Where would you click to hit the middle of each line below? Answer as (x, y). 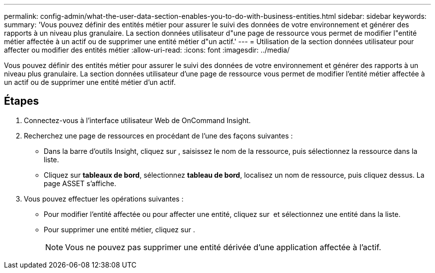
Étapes (22, 101)
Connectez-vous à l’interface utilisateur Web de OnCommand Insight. (137, 120)
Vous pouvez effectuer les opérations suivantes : (104, 199)
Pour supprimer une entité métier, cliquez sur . (119, 229)
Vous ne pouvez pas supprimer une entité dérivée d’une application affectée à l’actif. (223, 247)
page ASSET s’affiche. (80, 183)
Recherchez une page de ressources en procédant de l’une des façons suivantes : (158, 136)
